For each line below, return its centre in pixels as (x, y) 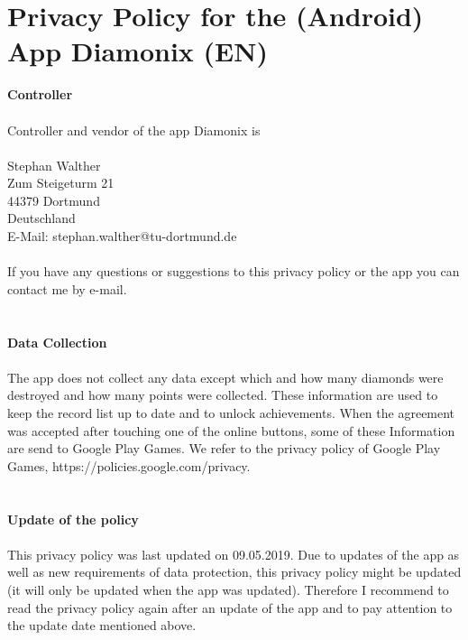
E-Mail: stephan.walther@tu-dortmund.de (122, 236)
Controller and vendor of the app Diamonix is (134, 130)
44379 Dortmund (54, 200)
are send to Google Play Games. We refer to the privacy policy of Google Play (224, 448)
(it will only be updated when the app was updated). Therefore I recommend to (228, 589)
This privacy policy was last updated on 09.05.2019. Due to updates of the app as (234, 554)
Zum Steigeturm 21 (61, 183)
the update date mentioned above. (102, 625)
